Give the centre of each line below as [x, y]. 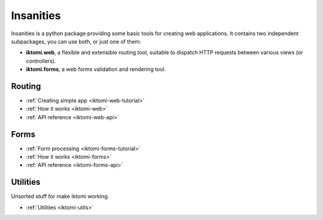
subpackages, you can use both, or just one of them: [76, 41]
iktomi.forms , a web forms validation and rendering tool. [96, 69]
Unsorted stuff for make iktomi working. [60, 196]
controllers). [41, 61]
